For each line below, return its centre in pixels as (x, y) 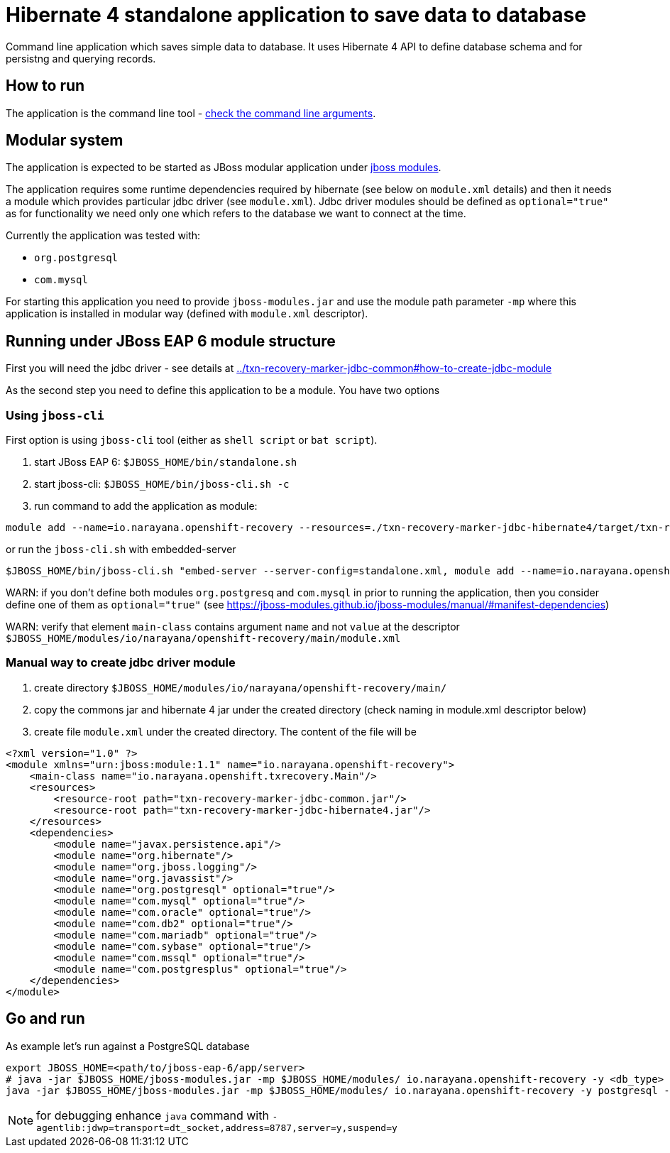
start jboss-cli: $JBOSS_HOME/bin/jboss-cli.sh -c (162, 484)
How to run (45, 86)
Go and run (45, 1019)
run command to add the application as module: (146, 506)
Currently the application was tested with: (103, 236)
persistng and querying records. (81, 58)
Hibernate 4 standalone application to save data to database (296, 15)
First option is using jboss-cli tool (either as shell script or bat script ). (192, 440)
